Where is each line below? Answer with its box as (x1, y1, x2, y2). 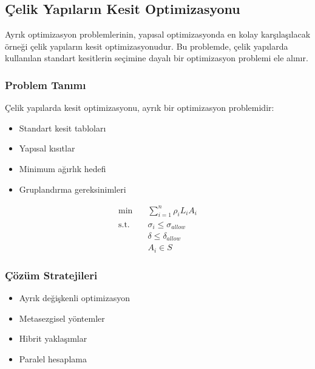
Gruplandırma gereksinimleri (19, 182, 126, 195)
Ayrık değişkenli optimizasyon (19, 291, 130, 304)
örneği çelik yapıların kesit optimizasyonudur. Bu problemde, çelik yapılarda (5, 39, 288, 52)
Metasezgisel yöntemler (19, 311, 105, 324)
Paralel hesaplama (19, 352, 87, 365)
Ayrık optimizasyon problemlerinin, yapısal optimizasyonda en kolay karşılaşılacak (5, 28, 311, 41)
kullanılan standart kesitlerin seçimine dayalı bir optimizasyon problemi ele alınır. (5, 52, 308, 64)
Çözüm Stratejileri (5, 267, 98, 282)
